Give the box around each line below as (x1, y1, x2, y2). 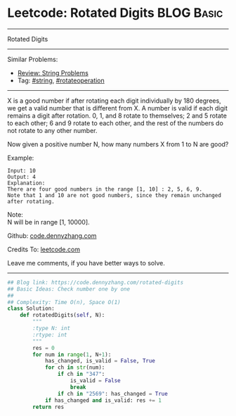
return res (32, 403, 65, 410)
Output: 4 (7, 173, 37, 180)
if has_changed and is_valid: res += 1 (44, 396, 162, 404)
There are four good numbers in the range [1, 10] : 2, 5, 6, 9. (7, 185, 202, 193)
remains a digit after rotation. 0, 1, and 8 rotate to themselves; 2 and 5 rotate (7, 111, 227, 120)
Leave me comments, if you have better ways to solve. (7, 258, 165, 267)
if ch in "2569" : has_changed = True (57, 390, 169, 397)
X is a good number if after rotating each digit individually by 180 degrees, (7, 96, 221, 105)
